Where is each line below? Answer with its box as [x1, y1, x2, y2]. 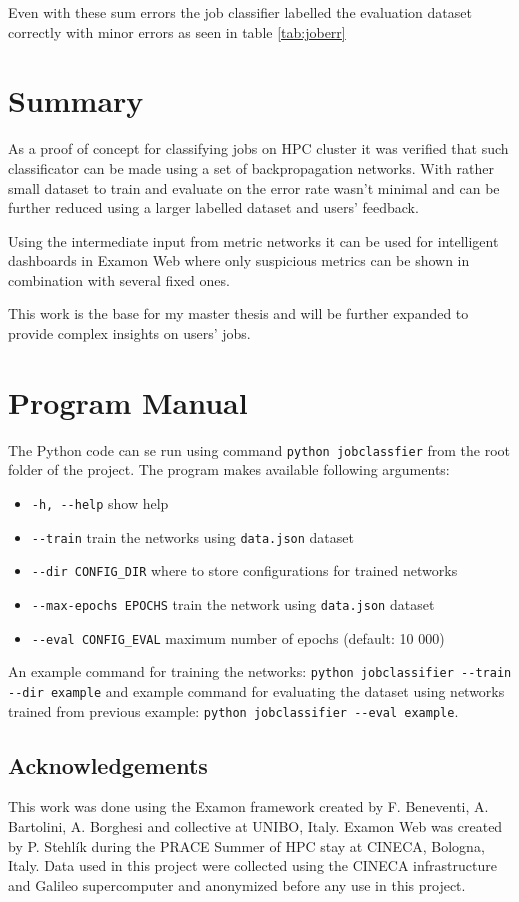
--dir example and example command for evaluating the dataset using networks [8, 680, 505, 701]
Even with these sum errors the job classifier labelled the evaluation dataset [8, 2, 472, 22]
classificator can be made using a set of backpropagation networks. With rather [8, 157, 494, 178]
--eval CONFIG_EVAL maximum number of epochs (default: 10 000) [31, 627, 445, 648]
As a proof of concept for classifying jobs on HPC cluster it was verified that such [8, 138, 509, 159]
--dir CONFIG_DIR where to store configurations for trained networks [31, 560, 458, 581]
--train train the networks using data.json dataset [31, 526, 354, 547]
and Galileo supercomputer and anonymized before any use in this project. [8, 874, 466, 895]
